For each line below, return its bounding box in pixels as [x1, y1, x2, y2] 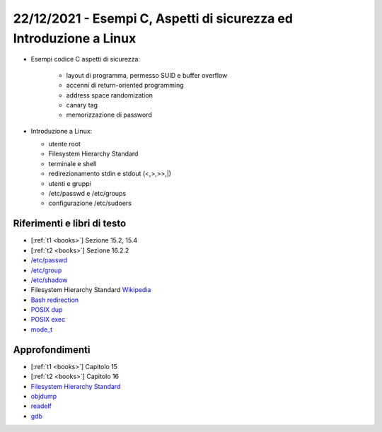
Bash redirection [30, 296, 79, 304]
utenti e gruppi [48, 179, 91, 187]
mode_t [30, 325, 53, 334]
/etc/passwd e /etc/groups [48, 189, 127, 198]
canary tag [66, 100, 98, 109]
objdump [30, 392, 57, 400]
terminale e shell [48, 159, 97, 168]
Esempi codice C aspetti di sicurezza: [30, 55, 141, 64]
